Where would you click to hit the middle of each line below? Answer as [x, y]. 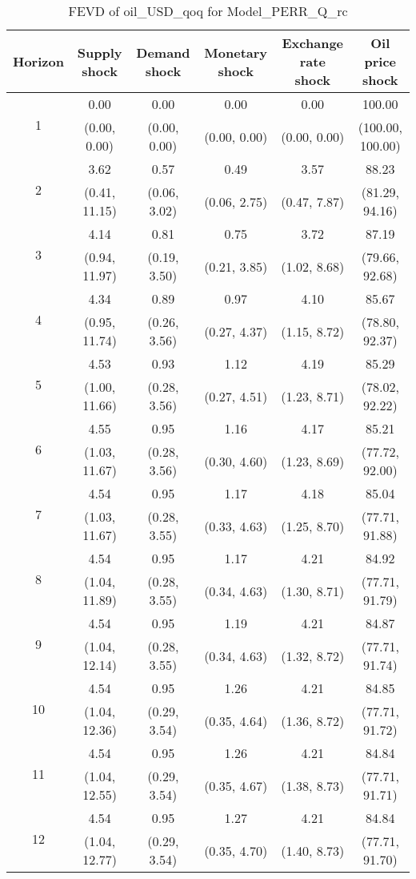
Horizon [38, 61]
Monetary [236, 52]
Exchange [313, 43]
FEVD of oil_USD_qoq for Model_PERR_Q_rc [208, 11]
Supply [100, 52]
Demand [163, 52]
